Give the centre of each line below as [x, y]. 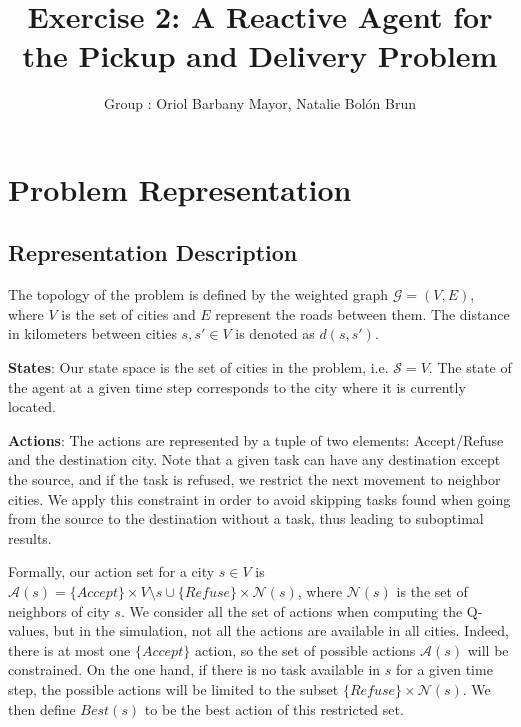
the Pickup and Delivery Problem [260, 55]
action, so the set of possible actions [305, 649]
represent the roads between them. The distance [362, 313]
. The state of [470, 367]
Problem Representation [180, 188]
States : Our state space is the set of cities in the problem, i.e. [198, 367]
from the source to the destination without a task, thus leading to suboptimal [246, 518]
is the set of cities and [128, 313]
